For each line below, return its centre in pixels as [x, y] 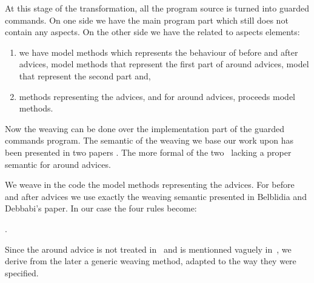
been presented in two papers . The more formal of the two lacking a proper [148, 152]
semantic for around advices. [58, 164]
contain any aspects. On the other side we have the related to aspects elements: [152, 32]
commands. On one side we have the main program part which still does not [147, 20]
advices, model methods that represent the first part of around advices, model [164, 64]
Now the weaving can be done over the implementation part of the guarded [145, 128]
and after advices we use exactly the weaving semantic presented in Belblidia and [156, 196]
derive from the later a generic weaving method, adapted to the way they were [151, 261]
